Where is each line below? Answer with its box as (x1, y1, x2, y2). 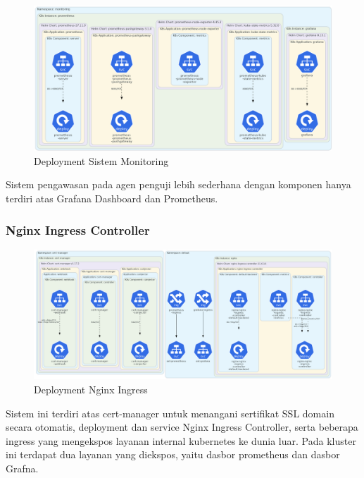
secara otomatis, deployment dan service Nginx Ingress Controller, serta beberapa (6, 419, 358, 434)
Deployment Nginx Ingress (34, 382, 148, 397)
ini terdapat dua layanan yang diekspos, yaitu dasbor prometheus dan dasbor (6, 447, 340, 462)
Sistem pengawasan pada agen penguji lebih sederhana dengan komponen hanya (6, 177, 351, 192)
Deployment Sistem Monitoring (34, 153, 169, 168)
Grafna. (6, 461, 39, 476)
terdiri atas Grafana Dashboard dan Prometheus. (6, 190, 218, 205)
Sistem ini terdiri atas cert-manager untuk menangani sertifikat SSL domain (6, 405, 334, 420)
